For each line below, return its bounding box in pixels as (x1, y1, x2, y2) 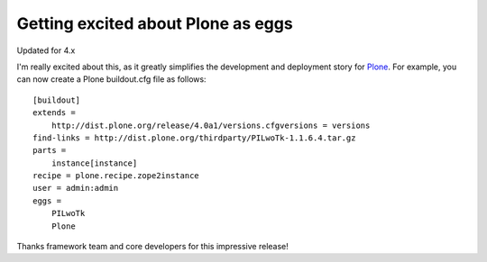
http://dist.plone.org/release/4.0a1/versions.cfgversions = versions (51, 120, 371, 131)
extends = (32, 108, 76, 118)
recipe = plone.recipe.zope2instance (32, 171, 200, 181)
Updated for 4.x (16, 45, 76, 56)
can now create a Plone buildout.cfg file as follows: (16, 74, 207, 85)
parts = (32, 145, 67, 156)
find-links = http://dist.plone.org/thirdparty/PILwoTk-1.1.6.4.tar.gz (32, 132, 356, 143)
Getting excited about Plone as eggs (16, 14, 293, 33)
